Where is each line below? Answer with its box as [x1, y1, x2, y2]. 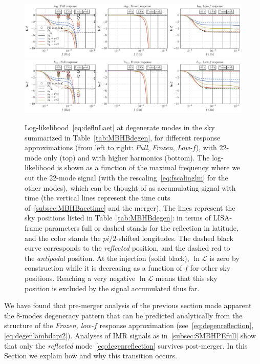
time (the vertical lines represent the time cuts [25, 192, 170, 203]
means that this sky [155, 272, 218, 283]
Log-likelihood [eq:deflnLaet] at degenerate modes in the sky [25, 122, 215, 133]
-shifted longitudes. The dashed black [116, 232, 233, 243]
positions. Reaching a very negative [25, 272, 136, 283]
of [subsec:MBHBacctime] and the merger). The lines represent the [25, 202, 235, 213]
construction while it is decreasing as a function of [25, 262, 182, 273]
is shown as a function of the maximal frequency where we [57, 162, 241, 173]
